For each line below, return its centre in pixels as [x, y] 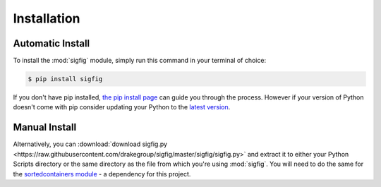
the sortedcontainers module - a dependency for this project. [102, 174]
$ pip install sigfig [65, 79]
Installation [47, 18]
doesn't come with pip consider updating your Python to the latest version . [122, 107]
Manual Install [45, 127]
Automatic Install [52, 43]
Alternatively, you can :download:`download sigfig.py [90, 144]
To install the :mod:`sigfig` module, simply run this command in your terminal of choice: [140, 61]
